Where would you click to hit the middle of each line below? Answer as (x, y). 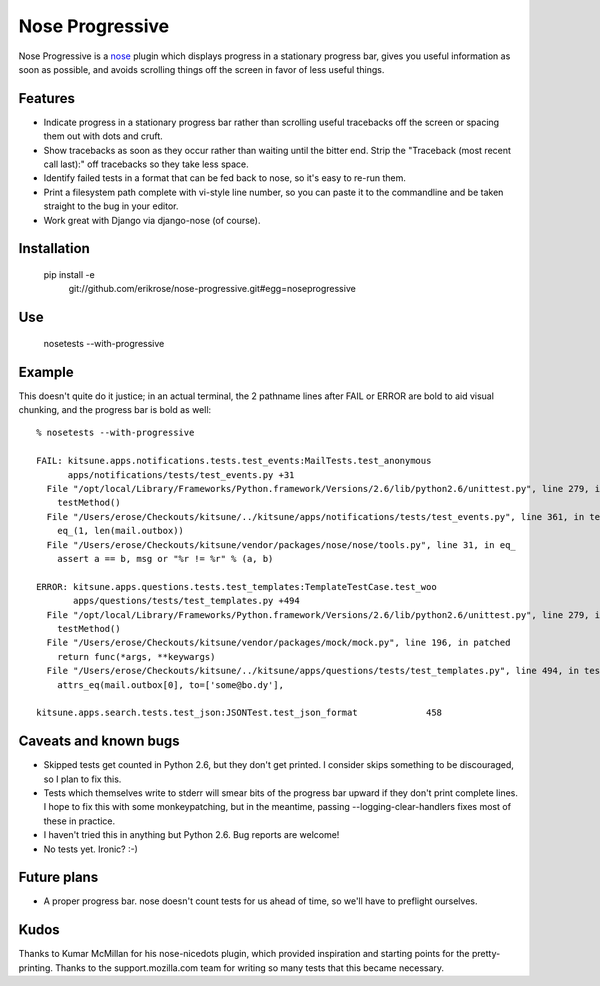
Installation (54, 248)
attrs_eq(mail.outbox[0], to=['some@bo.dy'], (170, 684)
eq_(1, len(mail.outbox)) (120, 531)
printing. (36, 967)
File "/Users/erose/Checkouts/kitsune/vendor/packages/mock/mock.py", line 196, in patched (278, 643)
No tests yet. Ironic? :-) (91, 849)
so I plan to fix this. (82, 779)
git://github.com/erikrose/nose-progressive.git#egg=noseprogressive (212, 289)
